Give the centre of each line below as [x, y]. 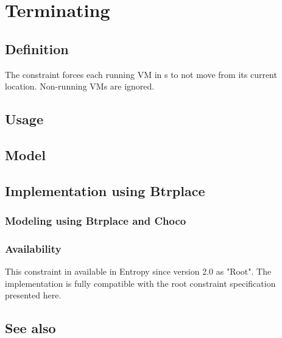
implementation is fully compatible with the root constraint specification [140, 283]
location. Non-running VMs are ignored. [80, 86]
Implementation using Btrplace [105, 190]
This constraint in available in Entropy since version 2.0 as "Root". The [138, 271]
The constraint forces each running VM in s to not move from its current [141, 74]
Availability [33, 248]
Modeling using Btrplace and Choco [96, 221]
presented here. [33, 295]
